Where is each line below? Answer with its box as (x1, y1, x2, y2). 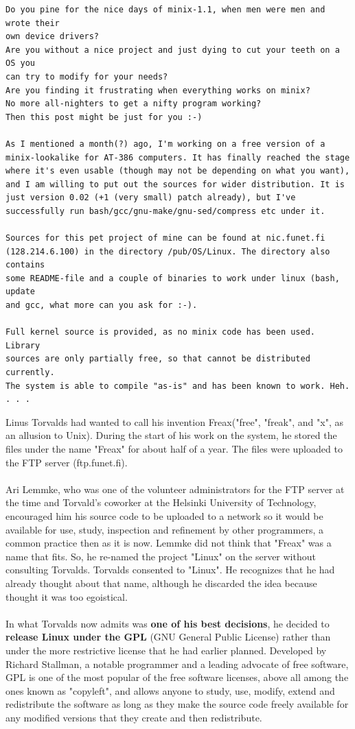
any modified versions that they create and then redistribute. (5, 710, 262, 724)
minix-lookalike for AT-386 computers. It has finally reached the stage (5, 152, 350, 163)
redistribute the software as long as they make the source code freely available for (5, 697, 349, 711)
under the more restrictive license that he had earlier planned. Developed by (5, 643, 327, 657)
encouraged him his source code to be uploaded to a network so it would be (5, 508, 323, 523)
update (5, 287, 35, 297)
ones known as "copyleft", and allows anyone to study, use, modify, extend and (5, 683, 335, 697)
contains (5, 260, 45, 270)
